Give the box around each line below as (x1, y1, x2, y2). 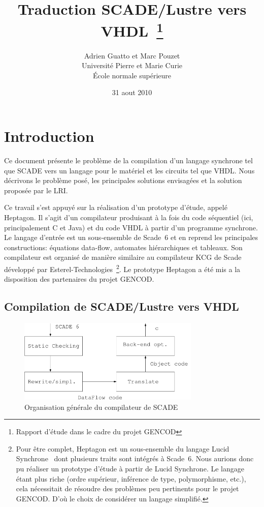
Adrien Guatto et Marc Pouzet (84, 50, 180, 61)
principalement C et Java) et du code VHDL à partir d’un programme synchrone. (4, 222, 258, 232)
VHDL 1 (101, 18, 163, 41)
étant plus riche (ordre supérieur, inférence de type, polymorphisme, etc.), (16, 473, 246, 484)
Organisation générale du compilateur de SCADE (24, 401, 178, 412)
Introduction (4, 126, 94, 146)
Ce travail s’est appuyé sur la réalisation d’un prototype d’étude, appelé (4, 202, 227, 213)
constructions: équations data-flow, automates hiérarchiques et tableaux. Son (4, 242, 243, 252)
